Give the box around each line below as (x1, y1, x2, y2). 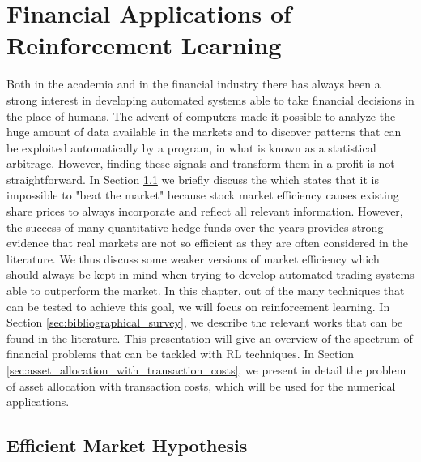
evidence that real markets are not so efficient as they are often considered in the (6, 234, 408, 251)
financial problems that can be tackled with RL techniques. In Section (6, 345, 355, 362)
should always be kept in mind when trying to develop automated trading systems (6, 266, 415, 283)
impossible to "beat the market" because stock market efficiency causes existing (6, 186, 399, 203)
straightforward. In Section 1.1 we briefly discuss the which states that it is (6, 170, 379, 187)
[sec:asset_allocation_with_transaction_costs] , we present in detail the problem (6, 361, 406, 378)
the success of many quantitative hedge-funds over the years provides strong (6, 218, 384, 235)
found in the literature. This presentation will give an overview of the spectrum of (6, 329, 413, 346)
